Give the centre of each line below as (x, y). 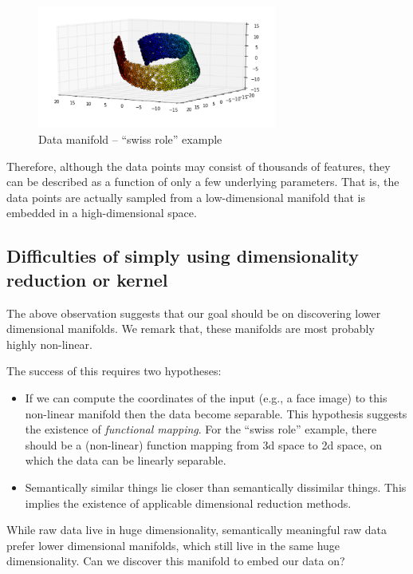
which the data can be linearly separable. (126, 460)
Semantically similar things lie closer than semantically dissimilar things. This (216, 487)
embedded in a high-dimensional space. (102, 213)
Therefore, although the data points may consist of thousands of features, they (199, 166)
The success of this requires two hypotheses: (114, 371)
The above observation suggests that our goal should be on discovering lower (194, 313)
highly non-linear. (49, 344)
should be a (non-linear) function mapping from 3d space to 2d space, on (203, 444)
